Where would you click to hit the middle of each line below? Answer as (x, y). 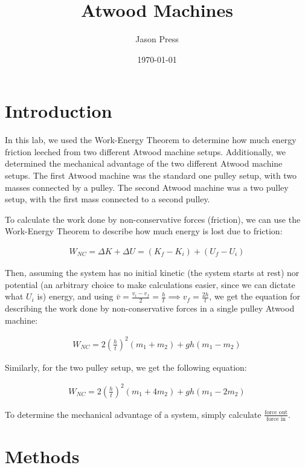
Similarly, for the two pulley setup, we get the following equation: (126, 367)
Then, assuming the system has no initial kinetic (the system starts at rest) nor (152, 273)
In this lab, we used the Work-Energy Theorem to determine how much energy (151, 140)
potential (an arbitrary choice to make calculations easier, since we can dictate (150, 284)
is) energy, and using (75, 296)
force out (276, 413)
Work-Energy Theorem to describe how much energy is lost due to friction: (144, 231)
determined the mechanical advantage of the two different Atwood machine (144, 163)
